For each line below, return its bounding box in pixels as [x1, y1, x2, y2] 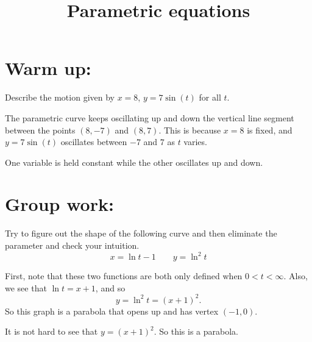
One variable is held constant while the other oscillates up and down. [5, 155, 263, 168]
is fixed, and [247, 123, 292, 136]
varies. [183, 135, 207, 148]
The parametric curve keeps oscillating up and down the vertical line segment [5, 111, 294, 124]
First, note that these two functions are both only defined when [5, 269, 243, 282]
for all [199, 91, 221, 104]
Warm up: [5, 55, 91, 80]
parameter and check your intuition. [5, 239, 140, 251]
